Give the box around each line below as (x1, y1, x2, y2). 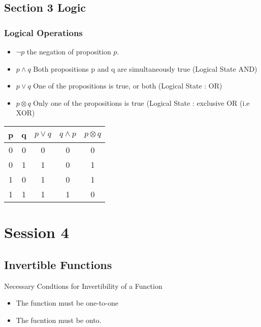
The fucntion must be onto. (16, 314, 102, 325)
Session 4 (4, 222, 69, 243)
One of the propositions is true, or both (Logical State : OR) (33, 80, 222, 91)
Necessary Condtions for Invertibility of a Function (4, 280, 162, 291)
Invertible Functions (4, 256, 112, 272)
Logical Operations (4, 26, 83, 39)
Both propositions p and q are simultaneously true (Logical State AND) (33, 63, 257, 74)
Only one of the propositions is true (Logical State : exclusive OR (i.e (33, 97, 250, 108)
